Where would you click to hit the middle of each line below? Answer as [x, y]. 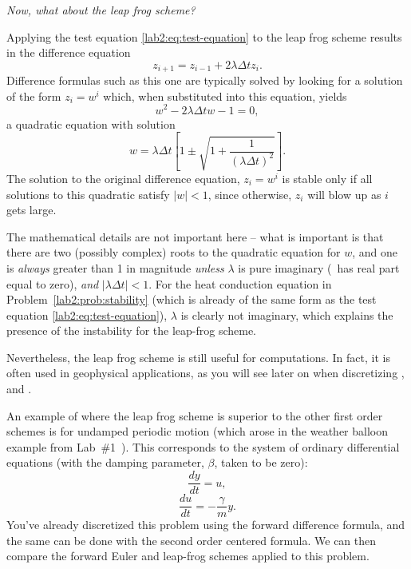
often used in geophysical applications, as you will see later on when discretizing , [205, 373]
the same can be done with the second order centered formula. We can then [192, 540]
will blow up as [344, 194]
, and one [375, 252]
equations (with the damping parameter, [105, 462]
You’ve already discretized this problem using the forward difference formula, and [206, 525]
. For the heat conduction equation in [240, 283]
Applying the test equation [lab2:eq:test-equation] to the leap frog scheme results [204, 36]
